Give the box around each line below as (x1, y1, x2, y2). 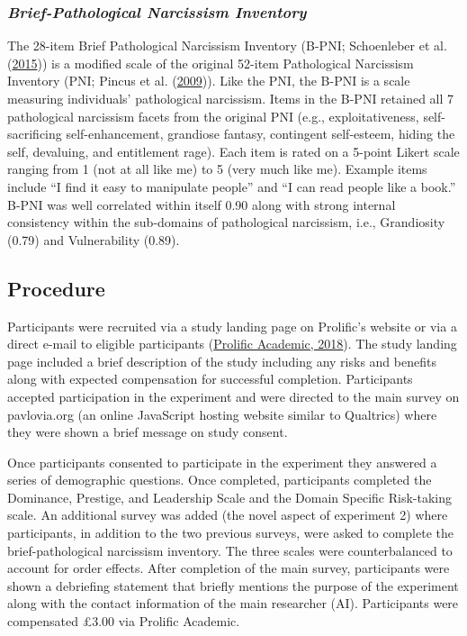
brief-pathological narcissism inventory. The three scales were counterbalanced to (7, 541, 453, 559)
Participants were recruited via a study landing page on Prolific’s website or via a (7, 316, 457, 335)
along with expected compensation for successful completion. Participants (7, 369, 413, 388)
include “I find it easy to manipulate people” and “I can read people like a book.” (7, 177, 456, 195)
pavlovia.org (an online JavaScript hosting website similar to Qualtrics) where (7, 404, 437, 423)
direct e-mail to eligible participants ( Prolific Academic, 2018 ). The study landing (7, 334, 457, 353)
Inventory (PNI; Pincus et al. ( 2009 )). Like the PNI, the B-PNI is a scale (7, 71, 410, 90)
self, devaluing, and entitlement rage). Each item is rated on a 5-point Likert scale (7, 141, 460, 160)
